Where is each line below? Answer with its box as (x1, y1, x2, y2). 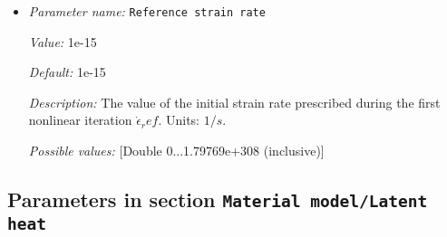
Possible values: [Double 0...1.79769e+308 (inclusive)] (28, 141, 325, 160)
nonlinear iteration (28, 110, 132, 129)
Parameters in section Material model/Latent (7, 185, 428, 213)
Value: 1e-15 (28, 32, 97, 51)
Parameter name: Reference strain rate (28, 2, 266, 20)
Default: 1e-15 (28, 62, 106, 81)
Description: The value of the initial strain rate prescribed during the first (28, 92, 441, 111)
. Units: (158, 110, 200, 129)
